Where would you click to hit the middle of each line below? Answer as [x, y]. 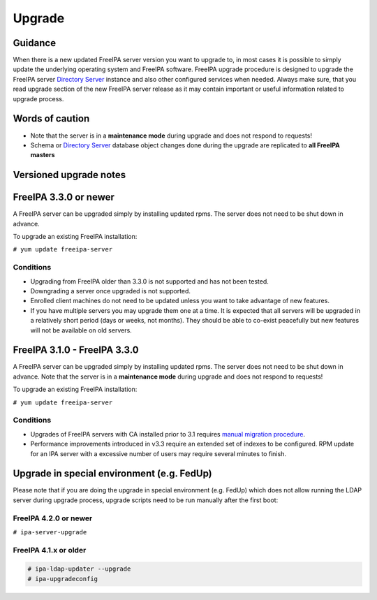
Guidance [34, 43]
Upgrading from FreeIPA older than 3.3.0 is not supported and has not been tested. [149, 281]
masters [43, 155]
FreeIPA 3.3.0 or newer [64, 197]
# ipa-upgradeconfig [62, 579]
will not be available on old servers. [81, 330]
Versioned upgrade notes [69, 175]
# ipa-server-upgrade [50, 532]
